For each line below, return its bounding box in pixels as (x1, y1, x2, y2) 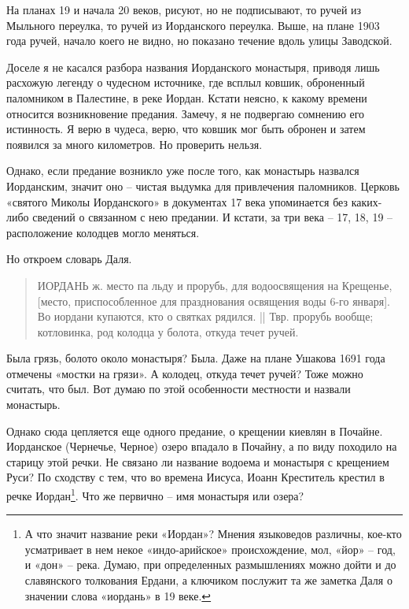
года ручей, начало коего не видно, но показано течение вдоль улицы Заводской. (6, 32, 392, 49)
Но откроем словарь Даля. (6, 251, 132, 267)
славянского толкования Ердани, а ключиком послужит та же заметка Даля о (24, 572, 392, 589)
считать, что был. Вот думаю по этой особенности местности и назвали (6, 381, 351, 397)
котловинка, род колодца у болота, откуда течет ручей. (37, 323, 299, 340)
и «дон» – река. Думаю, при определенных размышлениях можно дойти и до (24, 556, 396, 573)
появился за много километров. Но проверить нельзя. (6, 136, 263, 152)
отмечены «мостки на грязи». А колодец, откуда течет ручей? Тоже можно (6, 365, 363, 381)
